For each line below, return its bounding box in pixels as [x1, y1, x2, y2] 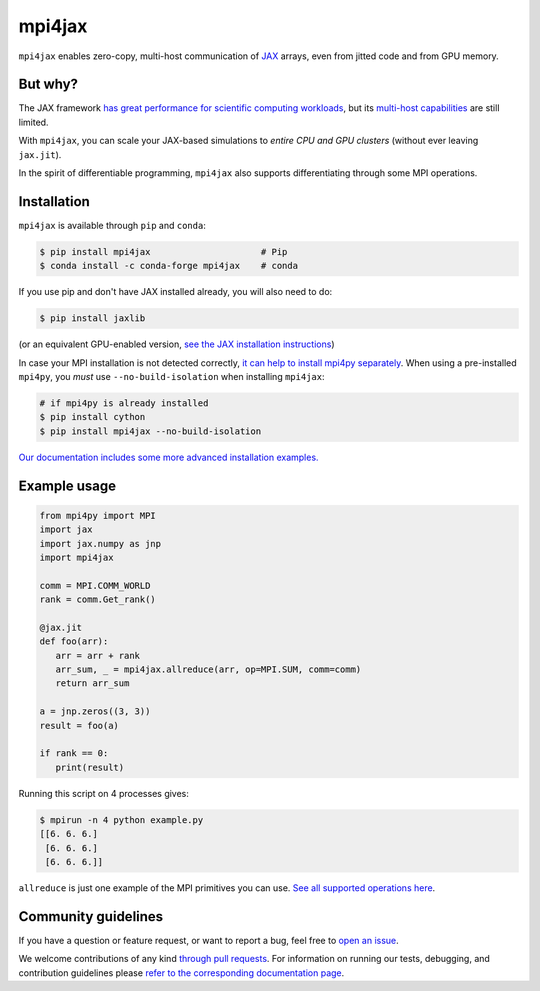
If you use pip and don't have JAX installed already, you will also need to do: [18, 286, 333, 298]
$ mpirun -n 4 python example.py [39, 814, 204, 825]
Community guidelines [18, 908, 164, 925]
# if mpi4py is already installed [39, 398, 209, 409]
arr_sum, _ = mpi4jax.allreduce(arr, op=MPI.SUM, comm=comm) [55, 664, 362, 675]
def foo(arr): [39, 636, 109, 647]
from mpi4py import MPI [39, 510, 157, 521]
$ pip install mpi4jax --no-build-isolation [39, 425, 262, 437]
